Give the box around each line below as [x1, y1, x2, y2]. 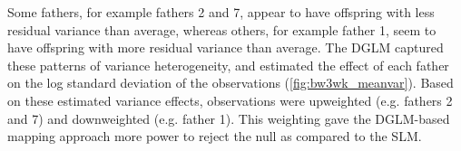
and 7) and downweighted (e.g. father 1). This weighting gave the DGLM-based [7, 109, 450, 127]
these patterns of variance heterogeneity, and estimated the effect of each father [7, 55, 449, 74]
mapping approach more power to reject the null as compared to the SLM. [7, 127, 422, 146]
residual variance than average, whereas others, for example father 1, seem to [7, 20, 436, 39]
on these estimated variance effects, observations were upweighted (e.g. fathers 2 [7, 90, 453, 109]
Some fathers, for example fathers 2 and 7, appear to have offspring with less [7, 3, 435, 21]
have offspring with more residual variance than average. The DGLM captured [7, 38, 444, 57]
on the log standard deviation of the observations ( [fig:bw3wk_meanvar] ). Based [7, 73, 454, 92]
